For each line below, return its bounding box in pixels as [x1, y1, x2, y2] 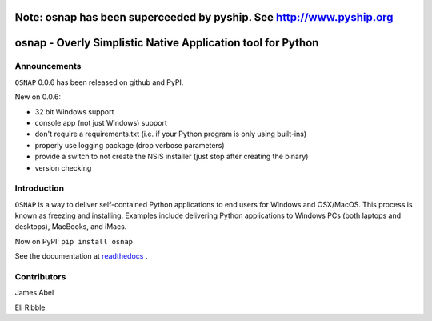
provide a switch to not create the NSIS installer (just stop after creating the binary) [34, 152, 309, 162]
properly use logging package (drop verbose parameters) [34, 140, 225, 150]
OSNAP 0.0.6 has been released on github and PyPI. [14, 77, 184, 87]
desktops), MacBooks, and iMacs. [14, 222, 127, 231]
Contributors [14, 271, 66, 282]
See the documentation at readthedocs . [14, 251, 148, 261]
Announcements [14, 61, 82, 72]
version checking [34, 163, 92, 172]
